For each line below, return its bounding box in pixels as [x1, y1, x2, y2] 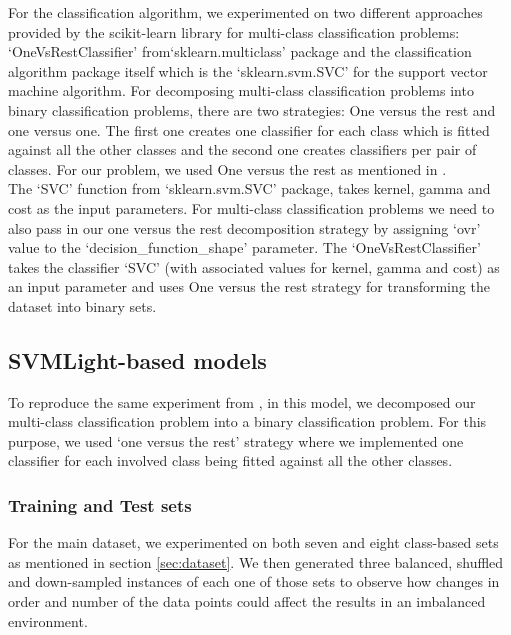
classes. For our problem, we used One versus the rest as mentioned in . [8, 158, 447, 179]
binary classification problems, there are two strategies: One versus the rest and [8, 99, 496, 120]
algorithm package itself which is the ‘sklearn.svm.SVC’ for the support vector [8, 60, 488, 81]
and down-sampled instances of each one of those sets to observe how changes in [8, 571, 500, 592]
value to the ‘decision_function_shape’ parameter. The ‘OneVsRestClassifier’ [8, 237, 481, 258]
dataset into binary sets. [8, 295, 157, 316]
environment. [8, 610, 88, 631]
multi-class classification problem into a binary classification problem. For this [8, 411, 487, 432]
